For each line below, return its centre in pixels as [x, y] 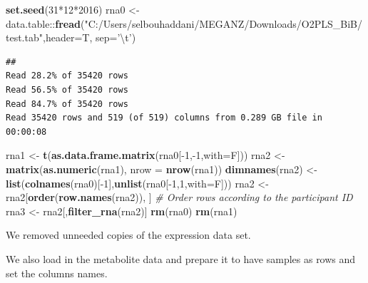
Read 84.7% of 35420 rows [67, 104]
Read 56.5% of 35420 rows [67, 89]
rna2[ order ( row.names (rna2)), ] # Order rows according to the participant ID [179, 197]
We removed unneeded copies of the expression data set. [128, 235]
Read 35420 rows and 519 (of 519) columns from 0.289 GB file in [164, 118]
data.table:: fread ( [45, 23]
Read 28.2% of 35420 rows [67, 76]
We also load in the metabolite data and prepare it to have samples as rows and [181, 258]
